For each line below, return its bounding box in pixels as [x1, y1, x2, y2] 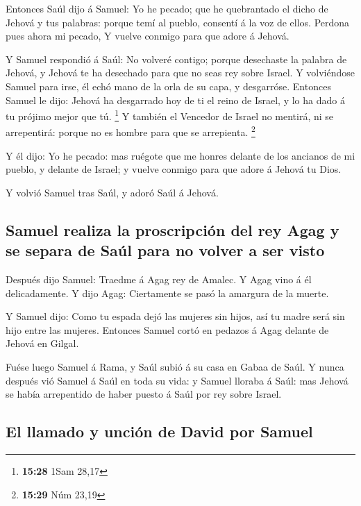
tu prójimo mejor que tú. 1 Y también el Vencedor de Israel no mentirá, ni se [6, 107, 334, 123]
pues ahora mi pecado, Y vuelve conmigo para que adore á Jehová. [6, 28, 289, 43]
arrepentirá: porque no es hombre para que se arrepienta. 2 [6, 123, 255, 140]
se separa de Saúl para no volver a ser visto [6, 239, 325, 261]
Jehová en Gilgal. [6, 336, 79, 351]
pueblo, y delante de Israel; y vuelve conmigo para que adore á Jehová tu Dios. [6, 162, 342, 176]
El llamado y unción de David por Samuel [6, 421, 313, 442]
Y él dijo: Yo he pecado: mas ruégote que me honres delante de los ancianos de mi [6, 148, 355, 162]
